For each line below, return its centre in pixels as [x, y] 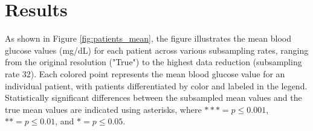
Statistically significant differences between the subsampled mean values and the [153, 97]
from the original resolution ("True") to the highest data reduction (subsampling [153, 62]
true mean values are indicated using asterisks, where [103, 109]
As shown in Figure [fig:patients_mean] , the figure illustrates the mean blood [148, 38]
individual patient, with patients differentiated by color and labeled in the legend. [156, 85]
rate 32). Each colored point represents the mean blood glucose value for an [145, 73]
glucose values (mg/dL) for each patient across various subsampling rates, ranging [157, 50]
